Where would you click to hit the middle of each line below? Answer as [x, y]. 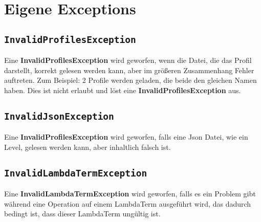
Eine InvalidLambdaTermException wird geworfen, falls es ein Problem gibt [130, 194]
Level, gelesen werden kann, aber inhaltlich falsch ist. [88, 147]
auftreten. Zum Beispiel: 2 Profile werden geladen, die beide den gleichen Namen [130, 80]
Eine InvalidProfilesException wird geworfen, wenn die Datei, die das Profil [128, 60]
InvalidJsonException [59, 116]
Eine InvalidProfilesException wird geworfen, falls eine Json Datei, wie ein [126, 137]
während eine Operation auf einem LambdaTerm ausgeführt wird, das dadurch [128, 203]
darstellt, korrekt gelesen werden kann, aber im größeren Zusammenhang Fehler [129, 70]
